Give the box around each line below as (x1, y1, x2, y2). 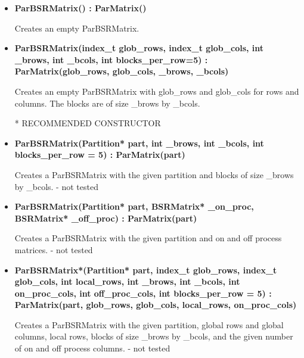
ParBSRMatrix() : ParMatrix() (14, 2, 147, 14)
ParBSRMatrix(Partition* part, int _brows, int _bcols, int (14, 136, 264, 149)
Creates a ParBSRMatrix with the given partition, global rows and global (14, 318, 284, 331)
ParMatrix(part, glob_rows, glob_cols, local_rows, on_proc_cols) (14, 298, 297, 311)
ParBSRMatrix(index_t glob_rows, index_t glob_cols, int (14, 42, 264, 54)
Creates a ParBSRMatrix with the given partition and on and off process (14, 232, 282, 244)
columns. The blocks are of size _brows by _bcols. (14, 96, 200, 109)
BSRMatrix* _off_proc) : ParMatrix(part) (14, 211, 197, 224)
